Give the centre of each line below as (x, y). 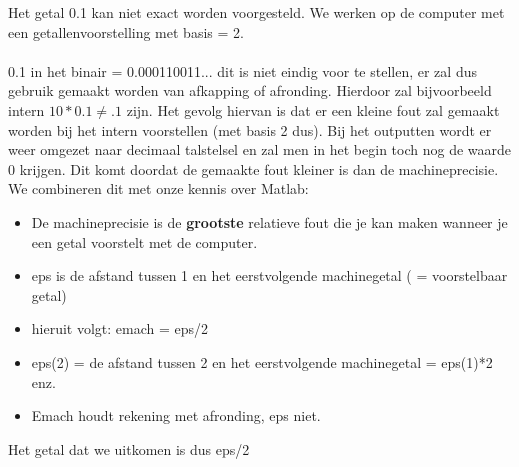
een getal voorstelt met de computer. (144, 241)
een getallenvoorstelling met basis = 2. (126, 31)
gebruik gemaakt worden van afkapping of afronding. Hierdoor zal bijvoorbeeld (250, 90)
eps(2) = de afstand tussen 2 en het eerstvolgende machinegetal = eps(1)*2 (262, 361)
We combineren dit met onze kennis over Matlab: (158, 188)
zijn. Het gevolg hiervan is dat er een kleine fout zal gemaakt (313, 109)
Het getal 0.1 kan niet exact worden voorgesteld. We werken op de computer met (256, 12)
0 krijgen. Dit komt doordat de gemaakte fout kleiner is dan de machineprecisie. (253, 168)
